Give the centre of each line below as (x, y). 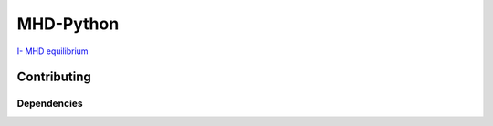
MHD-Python (68, 24)
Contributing (54, 77)
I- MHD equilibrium (52, 51)
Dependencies (50, 103)
